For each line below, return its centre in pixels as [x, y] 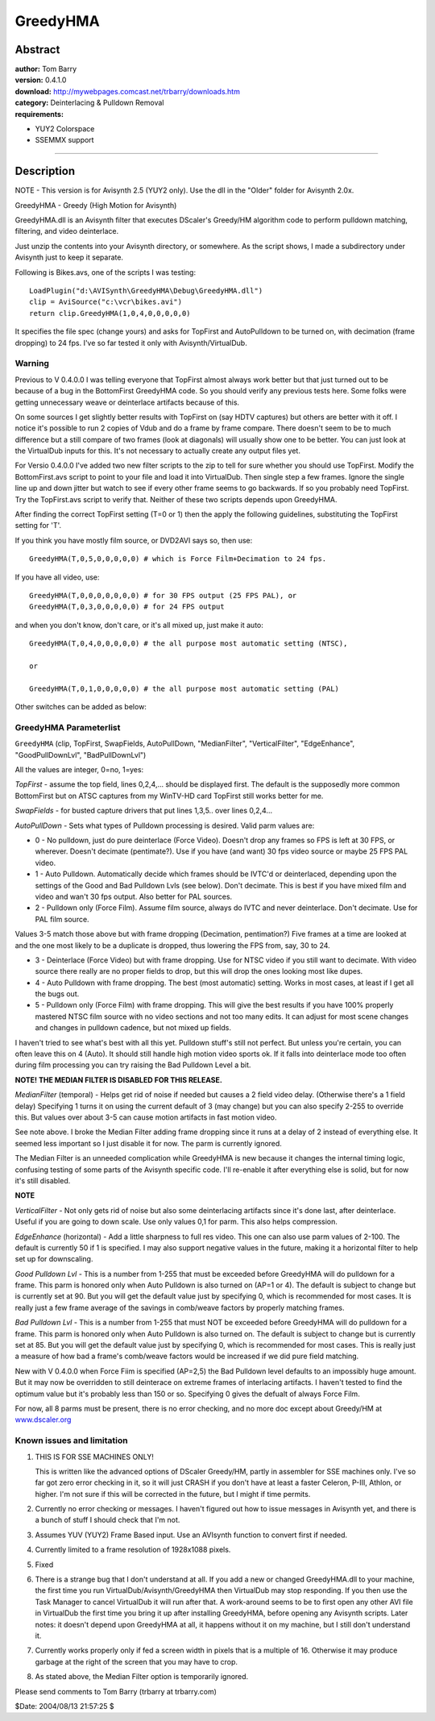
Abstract [37, 50]
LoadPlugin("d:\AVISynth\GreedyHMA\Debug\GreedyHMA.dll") [146, 291]
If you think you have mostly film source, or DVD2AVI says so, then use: [134, 540]
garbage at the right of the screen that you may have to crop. [136, 1661]
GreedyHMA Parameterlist [68, 727]
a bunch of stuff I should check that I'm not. [108, 1520]
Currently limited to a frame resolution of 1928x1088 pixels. [133, 1550]
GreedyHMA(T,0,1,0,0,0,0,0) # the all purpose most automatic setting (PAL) [184, 688]
